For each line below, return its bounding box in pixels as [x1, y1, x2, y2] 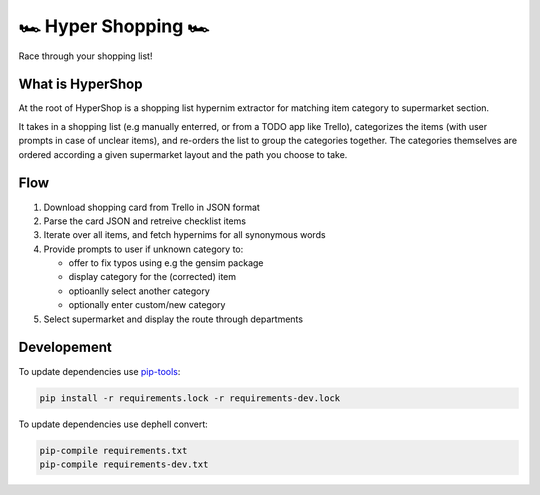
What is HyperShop [18, 76, 143, 93]
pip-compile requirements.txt [39, 445, 188, 456]
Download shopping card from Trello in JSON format [43, 201, 260, 213]
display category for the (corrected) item [68, 271, 237, 283]
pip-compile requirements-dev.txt [39, 458, 209, 470]
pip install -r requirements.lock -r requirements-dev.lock [39, 392, 341, 404]
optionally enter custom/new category [68, 299, 226, 311]
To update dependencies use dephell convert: [18, 418, 209, 430]
